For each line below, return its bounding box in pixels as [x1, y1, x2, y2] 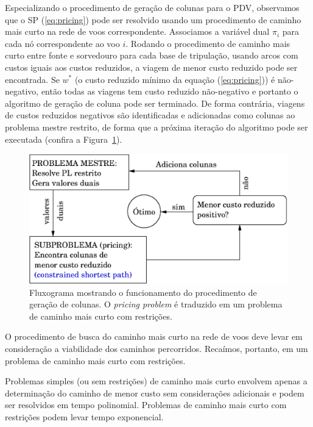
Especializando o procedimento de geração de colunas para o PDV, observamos [5, 1, 300, 13]
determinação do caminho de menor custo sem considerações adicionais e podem [5, 386, 304, 399]
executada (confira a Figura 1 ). [5, 132, 122, 145]
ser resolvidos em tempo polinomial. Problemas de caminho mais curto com [5, 398, 287, 411]
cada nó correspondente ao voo [5, 37, 120, 49]
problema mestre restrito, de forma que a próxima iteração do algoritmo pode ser [5, 120, 308, 133]
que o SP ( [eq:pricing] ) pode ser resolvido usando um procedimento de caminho [5, 13, 301, 26]
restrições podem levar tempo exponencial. [5, 410, 164, 423]
